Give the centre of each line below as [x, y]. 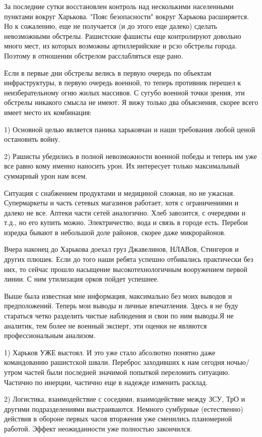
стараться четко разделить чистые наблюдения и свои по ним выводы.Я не [119, 316]
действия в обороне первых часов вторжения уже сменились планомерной [118, 419]
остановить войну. [32, 139]
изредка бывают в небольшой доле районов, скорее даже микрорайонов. [115, 232]
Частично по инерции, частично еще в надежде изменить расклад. [106, 382]
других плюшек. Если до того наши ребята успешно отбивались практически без [129, 259]
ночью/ [238, 362]
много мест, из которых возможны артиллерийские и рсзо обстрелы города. [121, 46]
